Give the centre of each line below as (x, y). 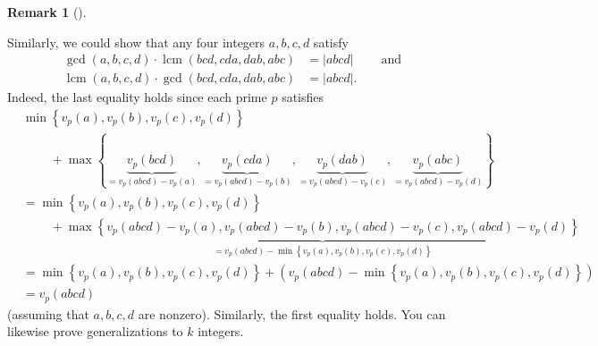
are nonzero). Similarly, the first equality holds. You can (292, 313)
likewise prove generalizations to (95, 331)
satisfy (331, 42)
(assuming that (48, 313)
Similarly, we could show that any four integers (136, 42)
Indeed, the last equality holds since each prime (137, 97)
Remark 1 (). (47, 12)
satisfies (303, 97)
